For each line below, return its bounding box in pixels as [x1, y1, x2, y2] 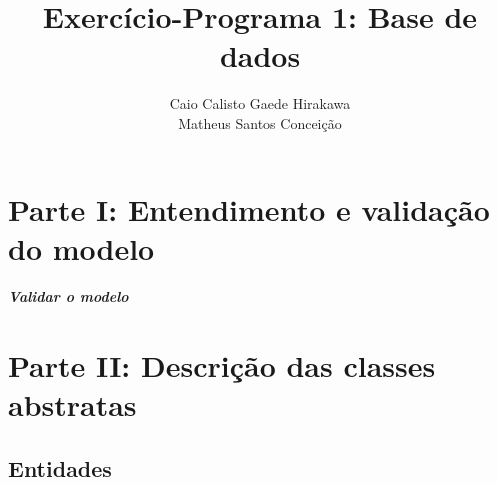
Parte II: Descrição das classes [8, 345, 436, 386]
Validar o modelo [8, 286, 129, 307]
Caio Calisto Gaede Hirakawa [169, 93, 351, 114]
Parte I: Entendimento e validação [8, 188, 490, 229]
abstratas [8, 384, 137, 425]
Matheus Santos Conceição [178, 112, 342, 133]
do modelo [8, 227, 155, 268]
